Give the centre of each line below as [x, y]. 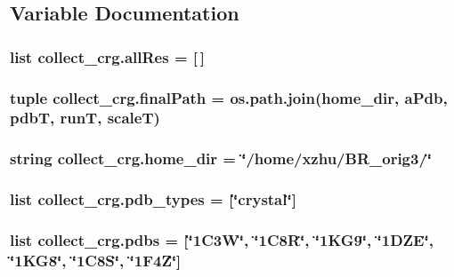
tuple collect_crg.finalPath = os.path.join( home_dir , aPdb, [229, 97]
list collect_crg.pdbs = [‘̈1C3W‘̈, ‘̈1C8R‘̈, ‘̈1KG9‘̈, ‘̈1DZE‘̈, [222, 240]
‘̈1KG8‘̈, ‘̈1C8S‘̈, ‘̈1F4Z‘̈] [96, 260]
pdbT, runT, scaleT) [85, 118]
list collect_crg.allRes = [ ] [107, 56]
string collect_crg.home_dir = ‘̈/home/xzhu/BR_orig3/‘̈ [221, 158]
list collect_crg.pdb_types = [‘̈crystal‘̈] [153, 199]
